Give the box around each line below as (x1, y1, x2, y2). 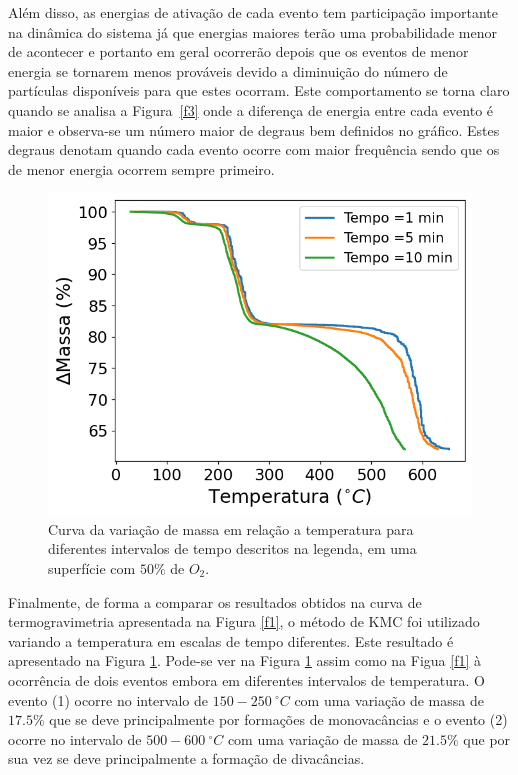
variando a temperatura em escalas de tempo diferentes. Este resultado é (8, 630, 454, 651)
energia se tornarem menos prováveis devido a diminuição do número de (8, 60, 448, 81)
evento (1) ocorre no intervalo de (8, 689, 208, 710)
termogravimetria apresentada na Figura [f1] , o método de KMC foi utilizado (8, 611, 480, 632)
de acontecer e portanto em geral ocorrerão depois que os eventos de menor (8, 41, 469, 62)
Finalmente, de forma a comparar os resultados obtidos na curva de (8, 591, 422, 612)
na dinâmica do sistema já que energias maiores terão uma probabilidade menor (8, 21, 497, 42)
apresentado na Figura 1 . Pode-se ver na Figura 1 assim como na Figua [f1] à (8, 650, 481, 671)
